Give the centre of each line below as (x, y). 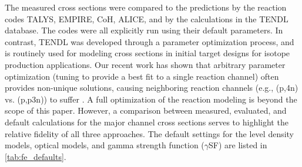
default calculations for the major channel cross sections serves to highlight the (147, 122)
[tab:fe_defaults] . (36, 156)
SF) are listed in (238, 145)
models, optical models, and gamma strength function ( (105, 145)
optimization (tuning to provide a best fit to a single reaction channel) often (142, 76)
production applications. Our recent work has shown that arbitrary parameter (145, 64)
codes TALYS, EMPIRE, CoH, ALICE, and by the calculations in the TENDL (147, 18)
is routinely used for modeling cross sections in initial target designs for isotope (147, 53)
